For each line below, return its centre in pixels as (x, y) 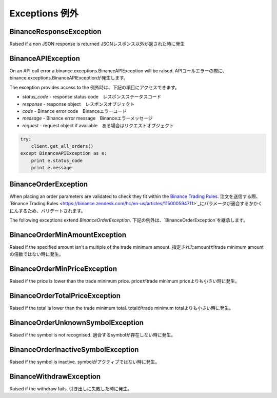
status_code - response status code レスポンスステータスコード (92, 97)
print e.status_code (57, 161)
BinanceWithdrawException (55, 376)
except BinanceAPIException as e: (64, 153)
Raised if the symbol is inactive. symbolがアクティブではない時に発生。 (85, 362)
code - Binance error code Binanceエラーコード (74, 111)
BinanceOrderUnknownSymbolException (76, 322)
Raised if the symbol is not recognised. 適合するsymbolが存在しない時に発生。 (93, 335)
